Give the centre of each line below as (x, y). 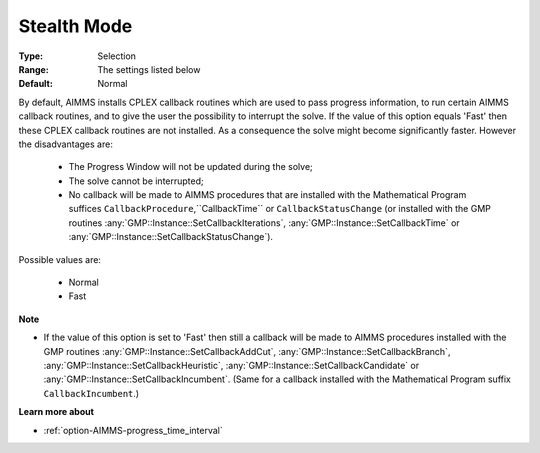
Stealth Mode (75, 26)
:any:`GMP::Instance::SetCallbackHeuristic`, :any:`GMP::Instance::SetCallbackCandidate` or (231, 365)
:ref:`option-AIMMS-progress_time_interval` (133, 430)
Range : (33, 69)
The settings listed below (149, 69)
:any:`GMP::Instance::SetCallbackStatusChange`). (171, 237)
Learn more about (56, 412)
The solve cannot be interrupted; (136, 181)
